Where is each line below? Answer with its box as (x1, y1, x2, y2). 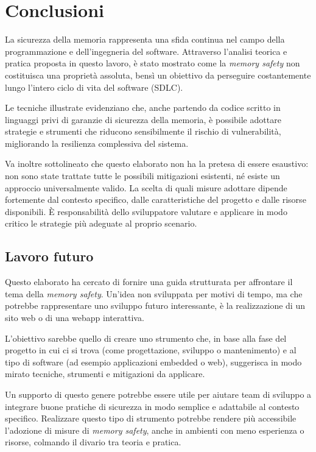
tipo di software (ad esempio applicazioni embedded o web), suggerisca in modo (5, 355, 302, 368)
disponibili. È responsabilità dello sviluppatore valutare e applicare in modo (5, 205, 287, 217)
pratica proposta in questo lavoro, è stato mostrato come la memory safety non (5, 57, 300, 69)
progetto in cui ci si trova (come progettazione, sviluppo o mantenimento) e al (5, 344, 297, 356)
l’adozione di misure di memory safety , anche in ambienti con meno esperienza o (5, 423, 304, 436)
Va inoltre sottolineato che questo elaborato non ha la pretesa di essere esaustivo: (5, 157, 309, 170)
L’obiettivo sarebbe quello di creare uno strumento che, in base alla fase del (5, 331, 287, 344)
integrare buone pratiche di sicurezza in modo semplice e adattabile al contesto (5, 400, 300, 412)
